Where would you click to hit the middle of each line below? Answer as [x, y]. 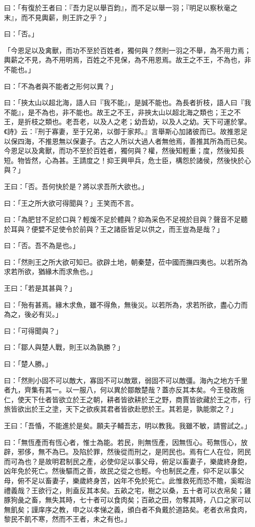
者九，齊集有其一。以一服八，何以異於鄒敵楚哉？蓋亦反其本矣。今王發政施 [124, 390]
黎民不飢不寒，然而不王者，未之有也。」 [67, 519]
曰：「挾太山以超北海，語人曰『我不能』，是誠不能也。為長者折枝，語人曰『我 [127, 102]
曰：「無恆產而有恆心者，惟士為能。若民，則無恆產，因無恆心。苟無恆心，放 [126, 442]
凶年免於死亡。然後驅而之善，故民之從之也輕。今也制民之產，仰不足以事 [121, 471]
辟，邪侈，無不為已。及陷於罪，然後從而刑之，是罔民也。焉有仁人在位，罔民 [127, 452]
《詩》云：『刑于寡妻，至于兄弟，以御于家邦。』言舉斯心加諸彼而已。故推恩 [122, 131]
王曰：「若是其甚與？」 [40, 288]
